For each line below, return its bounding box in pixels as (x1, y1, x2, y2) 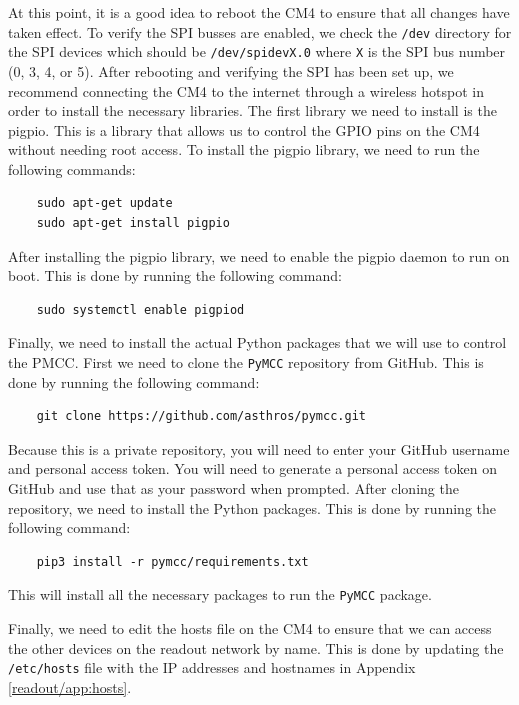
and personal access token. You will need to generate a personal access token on (8, 458, 497, 479)
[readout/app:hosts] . (8, 676, 132, 697)
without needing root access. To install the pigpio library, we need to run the (8, 139, 480, 160)
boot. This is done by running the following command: (8, 265, 342, 286)
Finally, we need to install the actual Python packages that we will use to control (8, 332, 507, 353)
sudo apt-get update (36, 196, 173, 211)
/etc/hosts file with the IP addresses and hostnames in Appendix (8, 657, 416, 678)
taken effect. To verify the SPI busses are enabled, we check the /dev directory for (8, 21, 512, 42)
